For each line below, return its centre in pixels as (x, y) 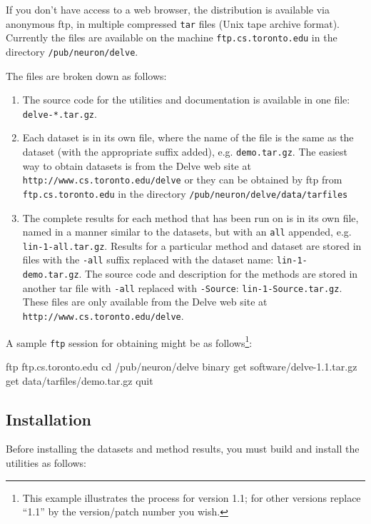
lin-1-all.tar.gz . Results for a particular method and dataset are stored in (192, 245)
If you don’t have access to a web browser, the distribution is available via (168, 9)
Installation (49, 419)
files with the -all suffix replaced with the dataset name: (148, 260)
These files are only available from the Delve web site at (145, 302)
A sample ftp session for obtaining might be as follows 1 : (129, 341)
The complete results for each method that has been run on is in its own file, (190, 217)
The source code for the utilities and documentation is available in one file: (186, 100)
